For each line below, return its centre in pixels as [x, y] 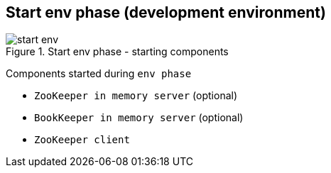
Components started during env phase [99, 74]
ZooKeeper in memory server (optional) [136, 96]
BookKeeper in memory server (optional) [139, 118]
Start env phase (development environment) [166, 12]
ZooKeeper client [82, 140]
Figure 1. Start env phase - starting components [117, 52]
